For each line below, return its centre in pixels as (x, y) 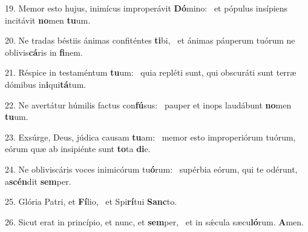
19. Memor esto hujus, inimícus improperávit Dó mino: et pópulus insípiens (146, 8)
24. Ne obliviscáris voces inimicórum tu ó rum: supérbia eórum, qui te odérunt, (151, 169)
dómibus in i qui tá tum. (46, 84)
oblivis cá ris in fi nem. (44, 52)
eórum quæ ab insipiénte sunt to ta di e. (78, 149)
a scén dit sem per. (38, 181)
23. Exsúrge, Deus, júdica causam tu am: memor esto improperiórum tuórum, (150, 137)
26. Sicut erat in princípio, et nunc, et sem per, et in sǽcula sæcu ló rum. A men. (154, 221)
